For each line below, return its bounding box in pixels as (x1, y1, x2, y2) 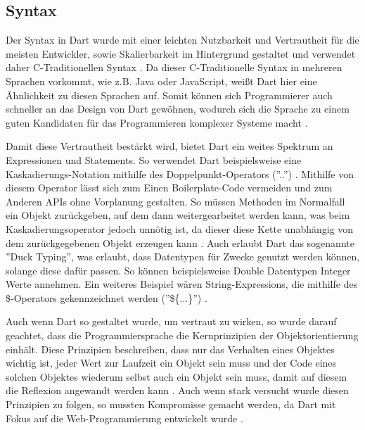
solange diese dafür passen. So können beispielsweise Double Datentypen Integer (6, 263, 351, 277)
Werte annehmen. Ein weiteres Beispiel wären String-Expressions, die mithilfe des (6, 277, 358, 291)
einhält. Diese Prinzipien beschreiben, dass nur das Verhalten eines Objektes (6, 341, 335, 356)
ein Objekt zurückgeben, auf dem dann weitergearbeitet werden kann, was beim (6, 208, 350, 222)
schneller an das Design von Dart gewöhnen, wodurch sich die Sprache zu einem (6, 101, 350, 116)
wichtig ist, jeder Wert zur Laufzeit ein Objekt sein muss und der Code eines (6, 355, 337, 370)
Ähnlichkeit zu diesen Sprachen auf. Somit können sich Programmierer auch (6, 87, 333, 102)
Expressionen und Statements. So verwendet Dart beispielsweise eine (6, 152, 302, 167)
